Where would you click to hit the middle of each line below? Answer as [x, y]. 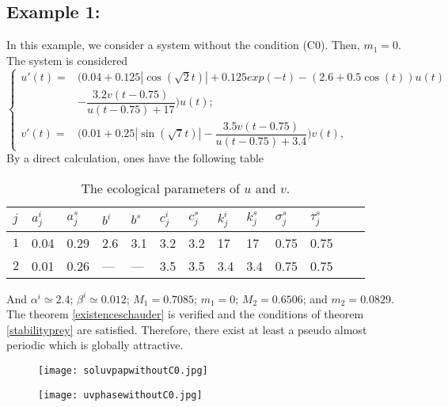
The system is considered [67, 60]
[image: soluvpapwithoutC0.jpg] [123, 371]
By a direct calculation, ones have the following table [135, 158]
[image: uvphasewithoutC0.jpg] [120, 395]
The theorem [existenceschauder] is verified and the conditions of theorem [185, 314]
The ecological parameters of [160, 188]
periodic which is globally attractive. [95, 345]
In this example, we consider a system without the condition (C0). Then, [183, 45]
